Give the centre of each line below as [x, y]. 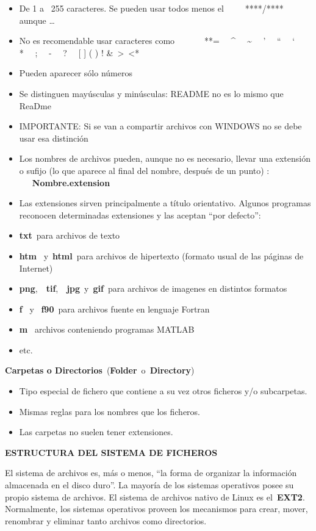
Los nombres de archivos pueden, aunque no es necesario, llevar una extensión [165, 158]
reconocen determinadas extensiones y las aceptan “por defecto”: [140, 215]
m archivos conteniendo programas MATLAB [107, 329]
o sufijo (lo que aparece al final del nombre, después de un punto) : [144, 170]
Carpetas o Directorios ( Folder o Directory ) [100, 370]
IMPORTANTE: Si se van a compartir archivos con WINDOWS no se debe [160, 126]
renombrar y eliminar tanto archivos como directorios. [106, 520]
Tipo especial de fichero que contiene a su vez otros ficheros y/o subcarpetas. [163, 391]
